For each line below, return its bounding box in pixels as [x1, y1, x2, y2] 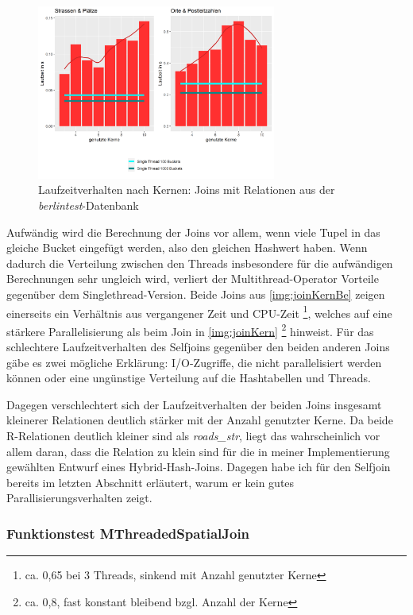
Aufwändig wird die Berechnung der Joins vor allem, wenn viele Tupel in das [6, 223, 380, 240]
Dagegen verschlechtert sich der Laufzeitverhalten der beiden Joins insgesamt [6, 396, 382, 412]
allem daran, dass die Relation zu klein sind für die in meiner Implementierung [6, 443, 390, 459]
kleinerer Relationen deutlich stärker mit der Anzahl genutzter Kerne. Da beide [6, 412, 393, 428]
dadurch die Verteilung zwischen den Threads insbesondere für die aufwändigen [6, 254, 393, 271]
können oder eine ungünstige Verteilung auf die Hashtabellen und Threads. [6, 369, 371, 386]
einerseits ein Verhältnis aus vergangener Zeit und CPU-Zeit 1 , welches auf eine [6, 302, 392, 321]
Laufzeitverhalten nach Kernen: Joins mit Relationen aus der [38, 181, 335, 198]
